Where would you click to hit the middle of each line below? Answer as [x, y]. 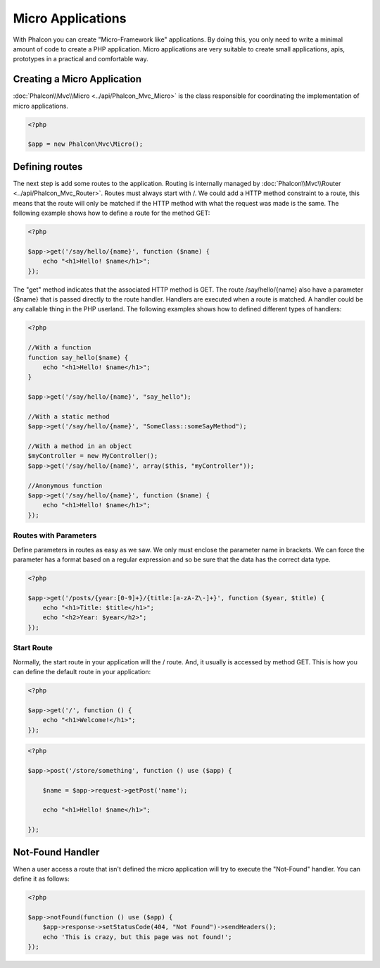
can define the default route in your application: [82, 671]
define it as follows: [41, 879]
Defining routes [48, 167]
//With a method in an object [80, 446]
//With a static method [69, 416]
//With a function [59, 348]
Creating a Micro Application [77, 79]
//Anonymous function [65, 485]
